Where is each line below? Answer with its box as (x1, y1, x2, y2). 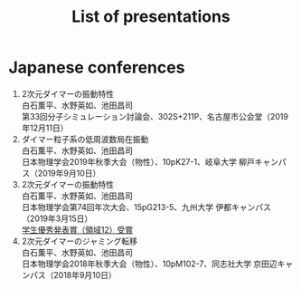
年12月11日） (21, 122, 69, 133)
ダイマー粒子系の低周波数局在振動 (21, 133, 149, 144)
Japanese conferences (8, 57, 185, 78)
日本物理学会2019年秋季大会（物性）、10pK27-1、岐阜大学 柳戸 (21, 156, 255, 167)
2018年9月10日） (52, 269, 117, 280)
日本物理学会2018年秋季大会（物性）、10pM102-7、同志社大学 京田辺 (21, 258, 277, 269)
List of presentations (71, 6, 231, 27)
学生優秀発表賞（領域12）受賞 (21, 224, 134, 235)
